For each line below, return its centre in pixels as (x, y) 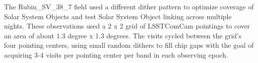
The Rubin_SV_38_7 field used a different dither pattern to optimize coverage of (129, 6)
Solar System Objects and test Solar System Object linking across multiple (118, 16)
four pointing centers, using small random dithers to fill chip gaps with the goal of (129, 45)
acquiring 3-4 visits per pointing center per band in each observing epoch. (116, 54)
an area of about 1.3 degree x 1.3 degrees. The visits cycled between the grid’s (123, 35)
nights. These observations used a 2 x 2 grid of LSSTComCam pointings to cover (127, 26)
